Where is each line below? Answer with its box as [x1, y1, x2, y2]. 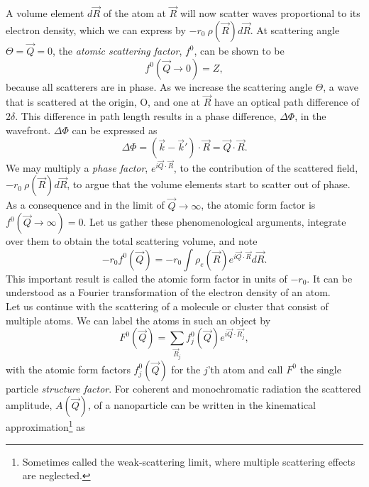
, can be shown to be [194, 43, 285, 58]
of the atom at [103, 6, 166, 21]
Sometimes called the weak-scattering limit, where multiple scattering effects [22, 454, 356, 469]
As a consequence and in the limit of [6, 197, 165, 212]
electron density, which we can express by [6, 22, 186, 37]
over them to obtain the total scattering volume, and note [6, 234, 258, 248]
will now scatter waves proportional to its [180, 6, 360, 21]
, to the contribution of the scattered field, [173, 160, 358, 175]
